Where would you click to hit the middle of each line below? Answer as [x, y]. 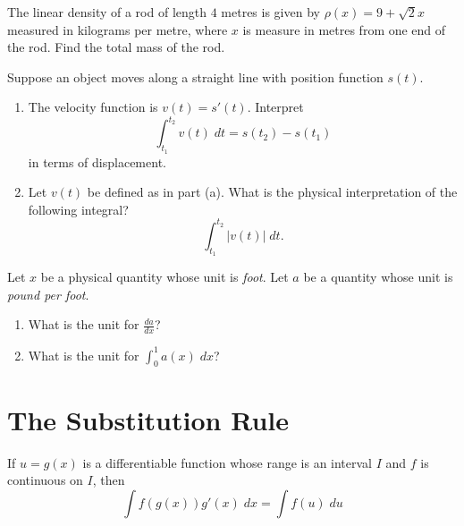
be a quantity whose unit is [378, 277]
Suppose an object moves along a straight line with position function [195, 76]
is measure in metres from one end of [344, 29]
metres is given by [270, 12]
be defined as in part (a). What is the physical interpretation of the [272, 192]
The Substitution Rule [148, 419]
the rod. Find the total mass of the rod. [116, 47]
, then [109, 480]
